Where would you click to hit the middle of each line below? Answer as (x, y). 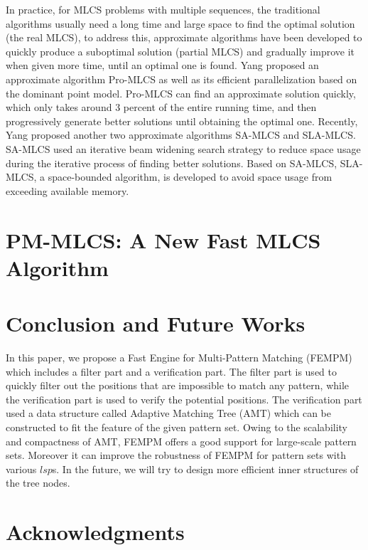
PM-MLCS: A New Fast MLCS (163, 239)
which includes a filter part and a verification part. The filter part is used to (171, 371)
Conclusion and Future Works (156, 323)
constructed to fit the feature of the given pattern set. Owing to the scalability (177, 427)
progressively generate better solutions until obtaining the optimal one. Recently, (182, 121)
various (21, 469)
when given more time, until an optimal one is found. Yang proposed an (162, 65)
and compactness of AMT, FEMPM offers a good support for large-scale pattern (181, 441)
